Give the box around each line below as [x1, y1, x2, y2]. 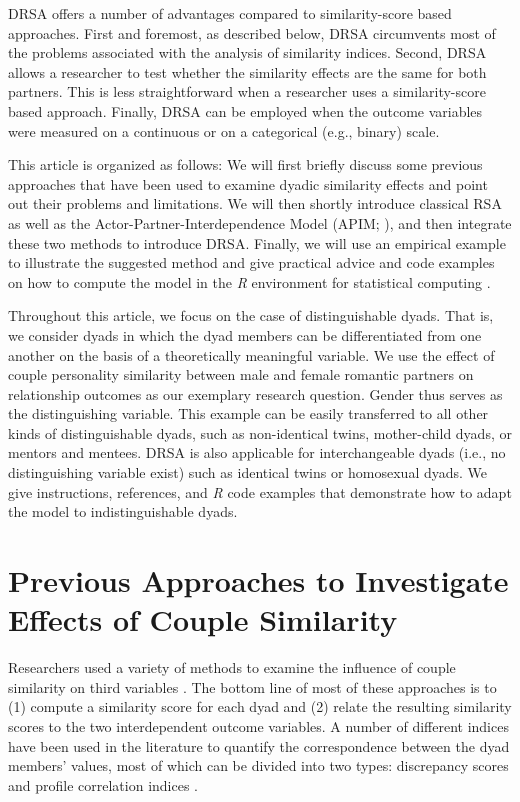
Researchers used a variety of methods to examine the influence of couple [8, 657, 456, 678]
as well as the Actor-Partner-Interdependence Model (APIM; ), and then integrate [8, 212, 512, 233]
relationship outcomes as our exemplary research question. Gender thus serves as [8, 383, 503, 404]
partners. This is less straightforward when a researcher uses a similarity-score [8, 81, 486, 102]
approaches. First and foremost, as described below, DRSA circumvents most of [8, 22, 496, 43]
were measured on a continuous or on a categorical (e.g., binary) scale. [8, 120, 440, 141]
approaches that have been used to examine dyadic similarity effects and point [8, 173, 488, 194]
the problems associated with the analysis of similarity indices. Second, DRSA [8, 42, 487, 63]
